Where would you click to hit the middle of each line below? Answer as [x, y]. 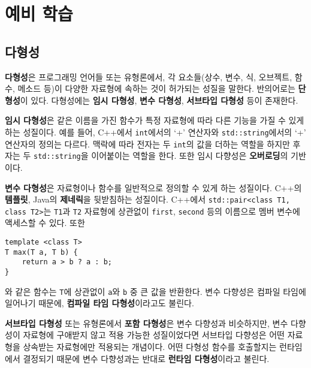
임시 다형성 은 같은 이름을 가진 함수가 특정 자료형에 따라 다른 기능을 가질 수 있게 [155, 120]
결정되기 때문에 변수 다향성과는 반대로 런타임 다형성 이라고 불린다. [146, 358]
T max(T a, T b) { [41, 252]
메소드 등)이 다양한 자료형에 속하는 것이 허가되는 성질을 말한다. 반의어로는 [156, 88]
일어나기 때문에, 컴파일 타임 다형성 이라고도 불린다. [99, 303]
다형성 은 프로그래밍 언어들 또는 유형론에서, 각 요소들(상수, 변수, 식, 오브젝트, [149, 76]
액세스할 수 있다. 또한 [45, 223]
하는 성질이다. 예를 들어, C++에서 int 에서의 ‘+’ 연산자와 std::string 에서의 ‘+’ [155, 132]
